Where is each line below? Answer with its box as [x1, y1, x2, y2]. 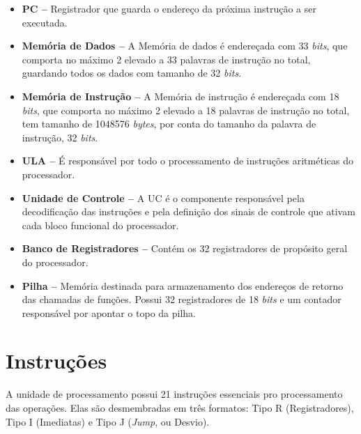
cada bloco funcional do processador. [22, 217, 179, 232]
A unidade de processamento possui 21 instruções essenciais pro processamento [6, 387, 343, 401]
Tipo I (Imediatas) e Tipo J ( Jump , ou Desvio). [6, 414, 210, 428]
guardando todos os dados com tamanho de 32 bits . [22, 65, 242, 80]
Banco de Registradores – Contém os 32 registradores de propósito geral [22, 241, 348, 256]
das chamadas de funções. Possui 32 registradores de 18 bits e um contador [22, 292, 341, 307]
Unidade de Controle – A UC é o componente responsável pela [22, 190, 305, 205]
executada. [22, 15, 68, 29]
